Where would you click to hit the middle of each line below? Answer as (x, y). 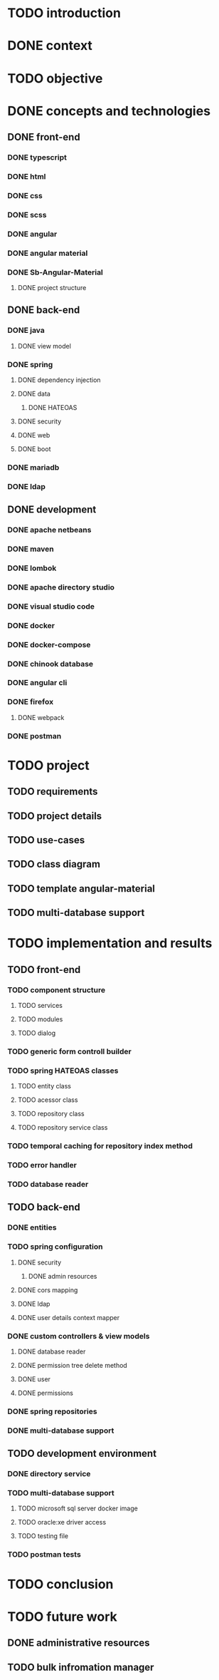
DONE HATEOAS (53, 407)
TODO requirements (53, 792)
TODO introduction (64, 13)
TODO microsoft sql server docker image (78, 1508)
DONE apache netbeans (49, 530)
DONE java (26, 331)
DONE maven (31, 549)
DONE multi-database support (61, 1431)
